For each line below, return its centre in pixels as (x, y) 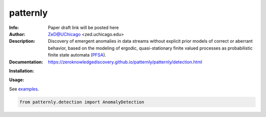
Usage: (17, 80)
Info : (14, 28)
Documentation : (26, 62)
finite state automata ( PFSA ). (77, 55)
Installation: (22, 71)
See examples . (24, 89)
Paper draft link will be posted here (83, 28)
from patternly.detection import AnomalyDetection (82, 102)
